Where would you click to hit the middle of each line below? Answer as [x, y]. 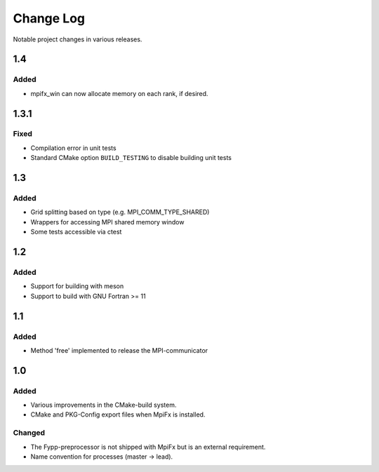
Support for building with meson [77, 286]
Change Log [49, 18]
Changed [29, 433]
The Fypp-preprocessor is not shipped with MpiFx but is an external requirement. [148, 447]
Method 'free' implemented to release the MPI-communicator [119, 350]
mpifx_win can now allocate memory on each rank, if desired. [119, 93]
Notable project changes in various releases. [78, 39]
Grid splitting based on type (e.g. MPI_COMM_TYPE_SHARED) [120, 212]
